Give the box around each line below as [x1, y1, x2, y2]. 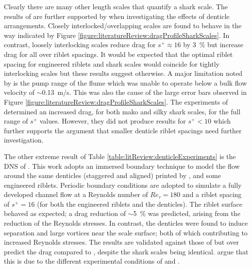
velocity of [4, 87, 34, 97]
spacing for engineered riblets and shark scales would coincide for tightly [4, 58, 219, 69]
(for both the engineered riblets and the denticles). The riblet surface [37, 198, 243, 209]
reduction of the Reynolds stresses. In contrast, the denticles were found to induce [4, 218, 248, 228]
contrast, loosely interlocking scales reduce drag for [4, 39, 156, 50]
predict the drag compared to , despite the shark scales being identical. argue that [4, 246, 249, 256]
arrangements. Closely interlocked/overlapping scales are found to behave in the [4, 20, 242, 31]
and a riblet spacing [182, 189, 242, 199]
